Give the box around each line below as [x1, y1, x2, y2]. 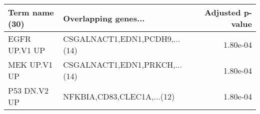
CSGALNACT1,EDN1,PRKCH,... [63, 59, 182, 70]
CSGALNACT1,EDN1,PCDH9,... [63, 33, 180, 44]
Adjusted [204, 6, 241, 18]
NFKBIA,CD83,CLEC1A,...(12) [63, 90, 175, 102]
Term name [8, 6, 54, 18]
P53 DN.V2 [8, 85, 48, 96]
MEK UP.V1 [8, 59, 53, 70]
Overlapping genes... [63, 12, 145, 24]
